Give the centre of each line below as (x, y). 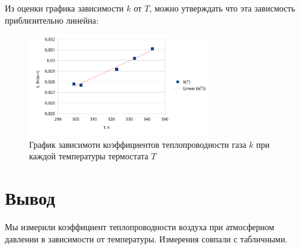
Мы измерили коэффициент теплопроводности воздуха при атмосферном (140, 227)
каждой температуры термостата (89, 156)
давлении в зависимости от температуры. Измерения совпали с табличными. (146, 238)
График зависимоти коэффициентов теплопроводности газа (138, 144)
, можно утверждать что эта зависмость (222, 8)
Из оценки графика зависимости (65, 8)
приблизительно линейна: (52, 20)
